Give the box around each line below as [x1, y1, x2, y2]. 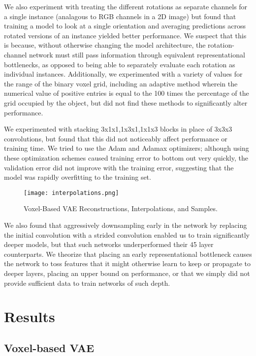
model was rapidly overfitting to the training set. [4, 172, 151, 182]
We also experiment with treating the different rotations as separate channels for [4, 1, 248, 11]
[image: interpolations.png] [24, 189, 119, 196]
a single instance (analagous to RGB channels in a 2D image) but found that [4, 11, 236, 21]
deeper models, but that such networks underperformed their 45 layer [4, 239, 214, 249]
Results [4, 306, 55, 327]
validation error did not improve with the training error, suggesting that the [4, 162, 234, 172]
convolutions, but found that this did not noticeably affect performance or [4, 133, 227, 143]
